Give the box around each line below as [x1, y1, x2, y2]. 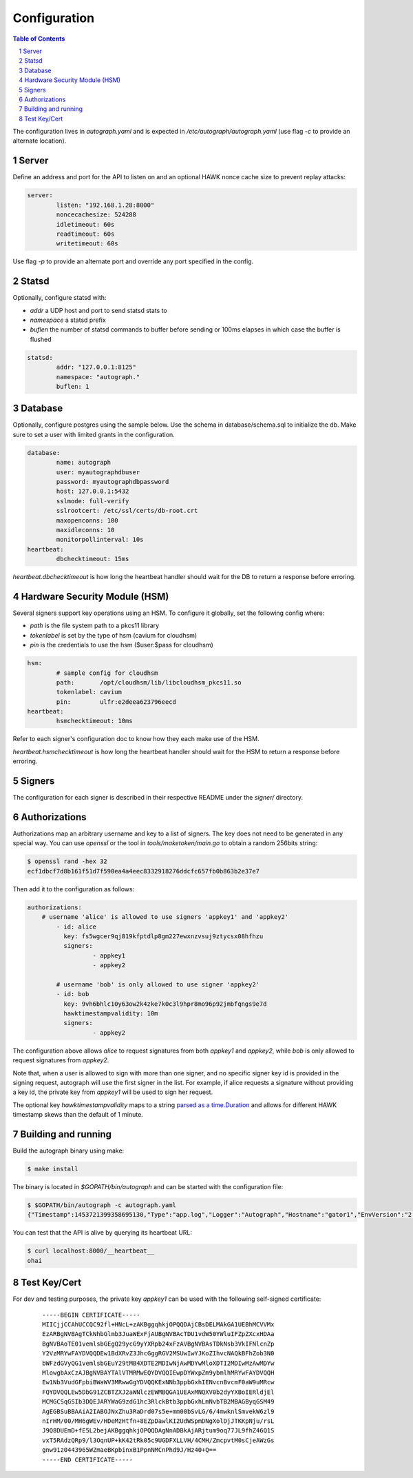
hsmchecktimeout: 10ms [56, 717, 134, 725]
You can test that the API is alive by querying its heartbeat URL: [12, 1228, 193, 1237]
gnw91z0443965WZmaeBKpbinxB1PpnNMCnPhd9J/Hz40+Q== [42, 1446, 217, 1454]
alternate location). [12, 136, 67, 145]
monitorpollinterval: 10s [56, 536, 144, 544]
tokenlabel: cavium [56, 688, 122, 696]
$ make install [27, 1165, 78, 1173]
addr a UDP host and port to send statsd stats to [30, 306, 168, 314]
